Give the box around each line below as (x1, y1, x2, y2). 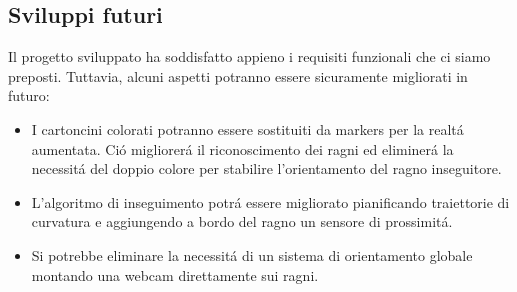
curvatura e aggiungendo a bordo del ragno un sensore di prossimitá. (31, 211, 453, 232)
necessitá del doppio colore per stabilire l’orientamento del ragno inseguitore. (31, 158, 502, 179)
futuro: (8, 85, 50, 106)
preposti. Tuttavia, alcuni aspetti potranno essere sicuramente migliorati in (8, 65, 468, 86)
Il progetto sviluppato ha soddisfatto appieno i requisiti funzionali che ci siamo (8, 46, 491, 67)
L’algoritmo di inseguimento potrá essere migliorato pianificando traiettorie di (31, 191, 510, 212)
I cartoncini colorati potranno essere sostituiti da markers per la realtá (31, 118, 464, 139)
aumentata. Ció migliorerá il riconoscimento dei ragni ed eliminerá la (31, 138, 454, 159)
